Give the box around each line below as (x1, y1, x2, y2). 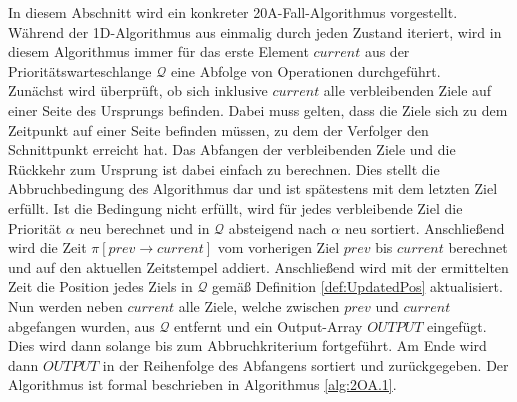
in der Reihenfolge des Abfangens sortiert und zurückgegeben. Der (102, 354, 509, 375)
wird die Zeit (8, 237, 87, 258)
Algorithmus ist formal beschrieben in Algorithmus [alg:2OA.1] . (8, 374, 397, 395)
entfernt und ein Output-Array (174, 315, 363, 336)
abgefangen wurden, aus (8, 315, 155, 336)
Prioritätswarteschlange (8, 60, 152, 81)
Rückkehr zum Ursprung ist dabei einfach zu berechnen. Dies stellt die (8, 158, 440, 179)
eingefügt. (427, 315, 487, 336)
